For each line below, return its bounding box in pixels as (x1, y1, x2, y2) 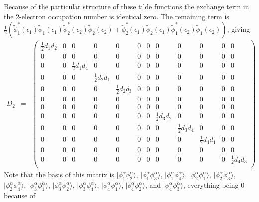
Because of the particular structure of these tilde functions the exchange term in (4, 1, 249, 11)
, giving (227, 24, 250, 34)
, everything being (183, 180, 239, 190)
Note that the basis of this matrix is (4, 169, 114, 180)
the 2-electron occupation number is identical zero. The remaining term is (4, 11, 229, 21)
